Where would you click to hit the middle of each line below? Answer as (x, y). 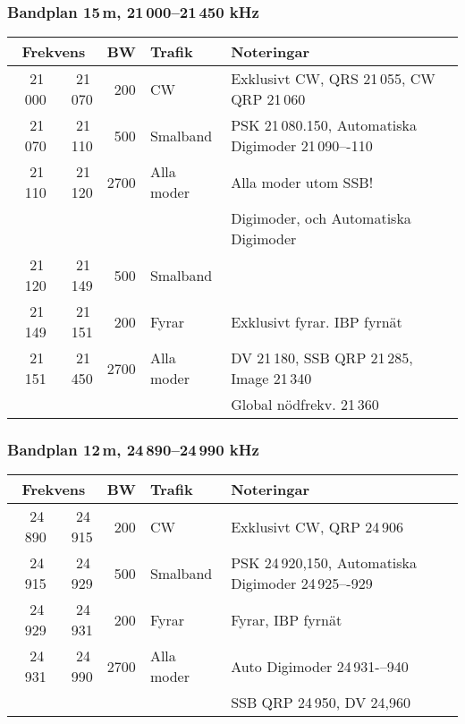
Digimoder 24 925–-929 (302, 583)
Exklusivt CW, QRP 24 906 (317, 526)
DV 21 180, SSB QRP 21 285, (322, 358)
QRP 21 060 (268, 99)
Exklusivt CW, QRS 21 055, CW (333, 79)
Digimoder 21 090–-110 (302, 146)
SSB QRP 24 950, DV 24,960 (321, 703)
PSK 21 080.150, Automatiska (324, 125)
